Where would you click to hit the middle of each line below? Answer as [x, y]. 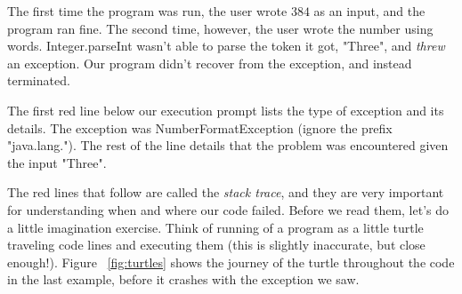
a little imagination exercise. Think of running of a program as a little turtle [215, 227]
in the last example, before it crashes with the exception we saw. [183, 279]
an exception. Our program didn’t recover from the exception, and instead [210, 63]
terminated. [39, 80]
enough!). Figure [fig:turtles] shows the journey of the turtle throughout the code [231, 262]
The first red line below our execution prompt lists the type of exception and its [226, 110]
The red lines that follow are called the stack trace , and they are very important [226, 192]
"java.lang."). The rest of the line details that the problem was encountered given [228, 145]
